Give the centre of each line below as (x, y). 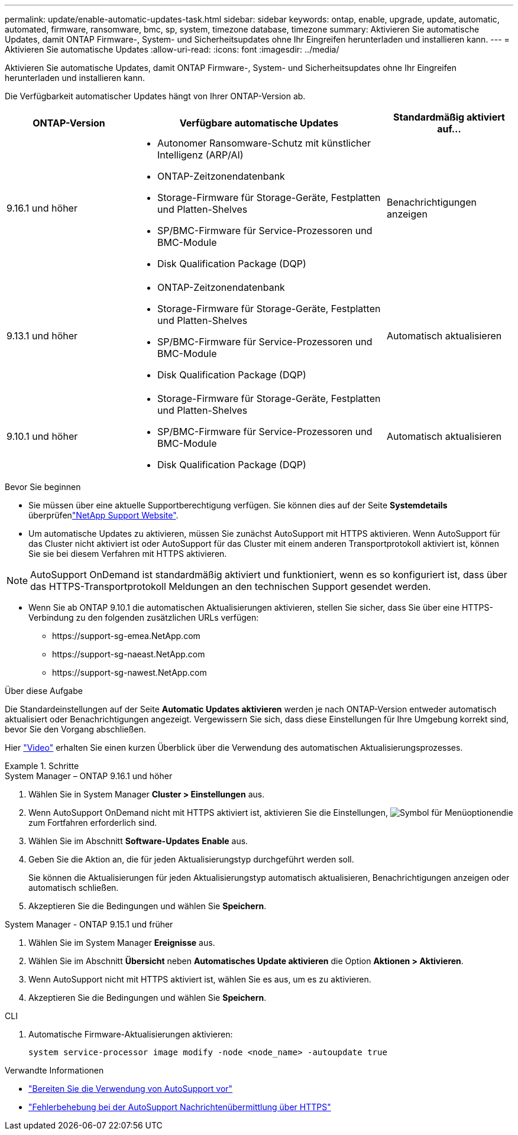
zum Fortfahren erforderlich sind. (93, 823)
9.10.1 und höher (42, 436)
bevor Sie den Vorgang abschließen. (75, 729)
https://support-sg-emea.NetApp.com (126, 636)
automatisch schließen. (74, 888)
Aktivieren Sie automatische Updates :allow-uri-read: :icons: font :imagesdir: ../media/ (172, 49)
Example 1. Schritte (42, 766)
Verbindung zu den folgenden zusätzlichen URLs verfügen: (144, 617)
